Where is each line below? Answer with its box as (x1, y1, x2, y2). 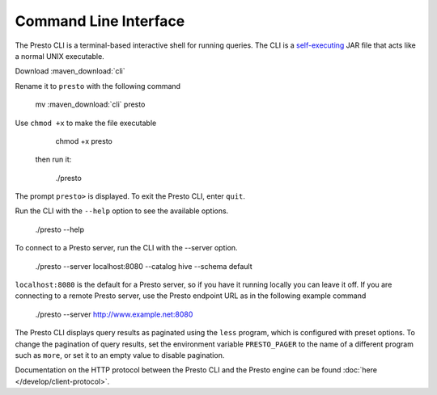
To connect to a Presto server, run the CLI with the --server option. (15, 243, 238, 253)
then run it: (35, 154, 72, 165)
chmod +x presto (55, 136, 112, 145)
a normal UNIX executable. (15, 51, 104, 61)
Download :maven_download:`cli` (15, 66, 125, 76)
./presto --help (35, 225, 85, 234)
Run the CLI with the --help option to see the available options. (15, 206, 229, 216)
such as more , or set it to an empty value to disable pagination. (15, 350, 225, 359)
